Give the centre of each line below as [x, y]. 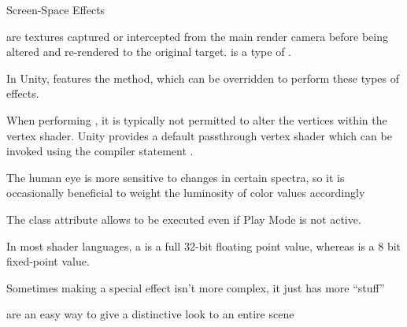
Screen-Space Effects [56, 9]
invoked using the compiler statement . [100, 151]
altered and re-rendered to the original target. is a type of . [149, 52]
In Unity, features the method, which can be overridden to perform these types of [203, 78]
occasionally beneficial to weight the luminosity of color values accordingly [186, 193]
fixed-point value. [48, 261]
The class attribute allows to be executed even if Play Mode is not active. [184, 219]
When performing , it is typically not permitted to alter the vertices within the [197, 119]
